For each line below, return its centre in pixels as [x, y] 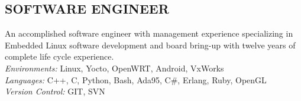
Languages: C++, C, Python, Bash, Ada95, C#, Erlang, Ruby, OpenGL [136, 79]
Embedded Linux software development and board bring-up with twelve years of [150, 45]
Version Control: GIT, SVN [55, 91]
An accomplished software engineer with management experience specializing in [149, 33]
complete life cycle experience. [59, 56]
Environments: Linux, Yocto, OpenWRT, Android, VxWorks [114, 68]
